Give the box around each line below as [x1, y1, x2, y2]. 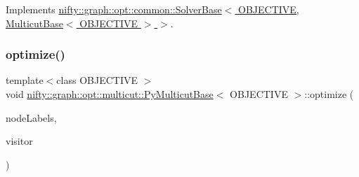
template [6, 73, 44, 87]
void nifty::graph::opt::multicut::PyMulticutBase [6, 87, 214, 101]
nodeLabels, [6, 110, 57, 125]
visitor [6, 134, 33, 148]
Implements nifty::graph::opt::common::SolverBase [6, 2, 222, 16]
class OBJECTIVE [56, 73, 138, 87]
